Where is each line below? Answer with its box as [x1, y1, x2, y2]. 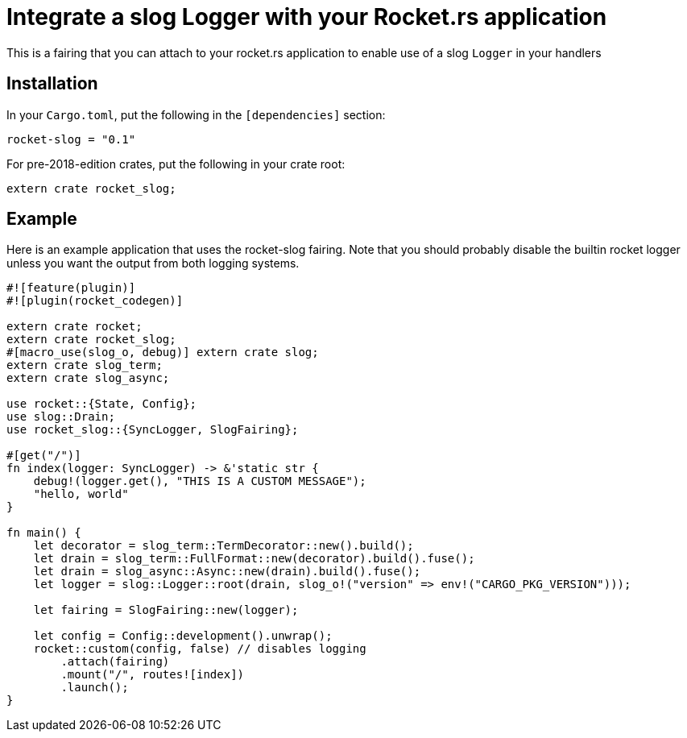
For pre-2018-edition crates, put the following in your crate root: [6, 156, 346, 171]
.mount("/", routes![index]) [60, 668, 245, 682]
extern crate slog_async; [6, 371, 170, 385]
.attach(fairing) [60, 655, 170, 669]
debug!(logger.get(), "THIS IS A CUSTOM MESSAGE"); [33, 475, 366, 488]
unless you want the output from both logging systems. [6, 256, 300, 271]
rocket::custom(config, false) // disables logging [33, 642, 366, 656]
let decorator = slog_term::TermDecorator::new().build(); [33, 539, 414, 553]
